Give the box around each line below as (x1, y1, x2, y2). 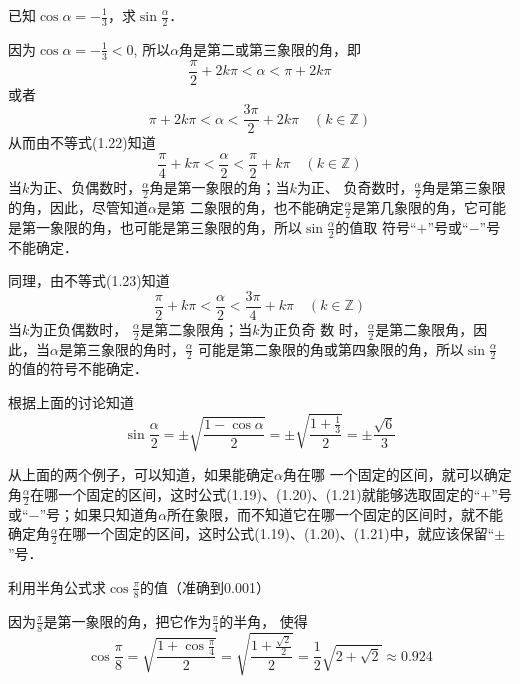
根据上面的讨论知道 (8, 392, 134, 413)
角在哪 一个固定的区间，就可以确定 (282, 464, 512, 485)
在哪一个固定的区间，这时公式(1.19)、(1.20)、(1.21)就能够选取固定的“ (30, 484, 481, 505)
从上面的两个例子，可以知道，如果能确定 (8, 464, 274, 485)
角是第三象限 (421, 177, 506, 198)
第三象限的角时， (72, 338, 185, 359)
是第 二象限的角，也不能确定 (156, 196, 344, 217)
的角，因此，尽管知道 (8, 196, 148, 217)
